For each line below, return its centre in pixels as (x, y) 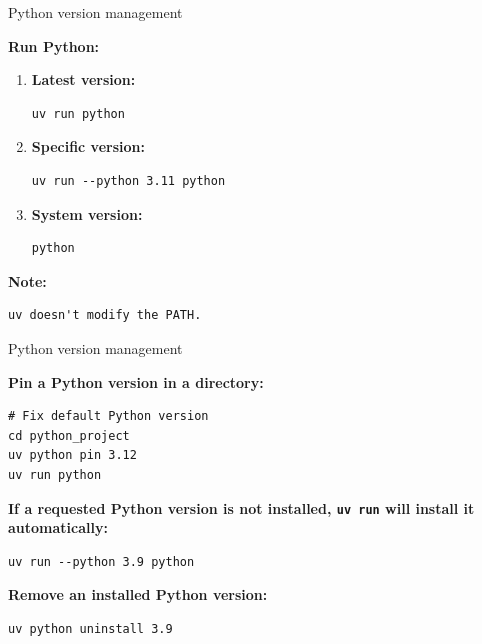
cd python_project (69, 435)
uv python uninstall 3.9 (90, 628)
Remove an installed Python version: (138, 594)
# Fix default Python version (108, 416)
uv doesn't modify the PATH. (105, 315)
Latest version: (83, 79)
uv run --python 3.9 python (101, 561)
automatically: (58, 527)
